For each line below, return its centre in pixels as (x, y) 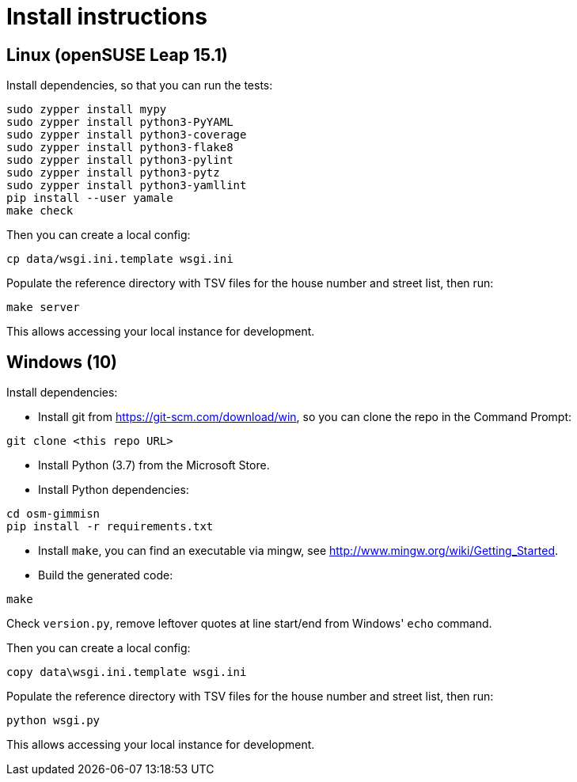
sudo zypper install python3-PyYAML (120, 122)
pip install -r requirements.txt (110, 527)
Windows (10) (62, 362)
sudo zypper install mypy (87, 110)
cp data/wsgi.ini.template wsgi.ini (120, 259)
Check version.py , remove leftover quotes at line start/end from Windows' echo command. (249, 624)
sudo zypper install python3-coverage (127, 135)
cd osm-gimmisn (53, 514)
